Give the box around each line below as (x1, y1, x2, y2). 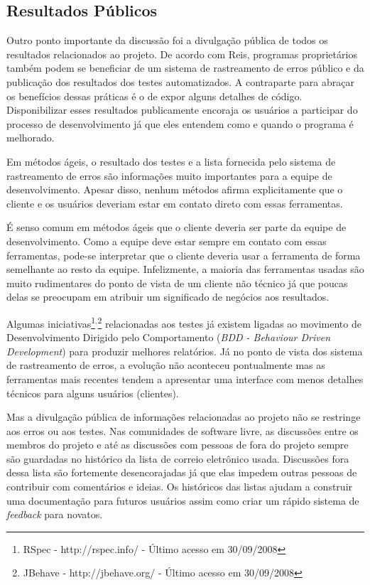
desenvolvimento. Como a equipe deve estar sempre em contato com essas (6, 233, 327, 248)
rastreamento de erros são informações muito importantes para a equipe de (6, 168, 332, 183)
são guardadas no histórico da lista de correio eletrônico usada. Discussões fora (6, 451, 349, 466)
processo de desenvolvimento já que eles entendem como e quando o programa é (6, 116, 354, 131)
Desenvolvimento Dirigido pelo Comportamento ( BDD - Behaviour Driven (6, 330, 331, 345)
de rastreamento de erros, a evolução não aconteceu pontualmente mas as (6, 358, 325, 372)
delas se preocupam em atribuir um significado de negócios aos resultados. (6, 289, 330, 304)
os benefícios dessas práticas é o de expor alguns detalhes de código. (6, 88, 303, 103)
